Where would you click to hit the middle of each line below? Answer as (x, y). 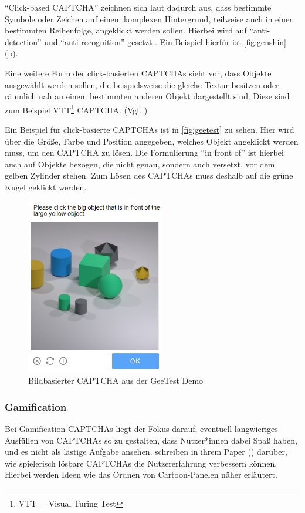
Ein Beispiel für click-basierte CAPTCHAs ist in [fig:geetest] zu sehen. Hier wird (150, 129)
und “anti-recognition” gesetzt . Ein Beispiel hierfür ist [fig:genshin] (165, 41)
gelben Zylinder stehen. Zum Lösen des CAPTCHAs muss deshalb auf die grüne (149, 175)
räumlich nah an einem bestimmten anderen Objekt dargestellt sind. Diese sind (147, 96)
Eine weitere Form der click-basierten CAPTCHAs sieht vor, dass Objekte (138, 73)
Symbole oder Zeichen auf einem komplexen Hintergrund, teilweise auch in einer (149, 19)
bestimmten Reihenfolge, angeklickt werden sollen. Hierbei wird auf (126, 30)
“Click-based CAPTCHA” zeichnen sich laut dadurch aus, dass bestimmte (138, 7)
